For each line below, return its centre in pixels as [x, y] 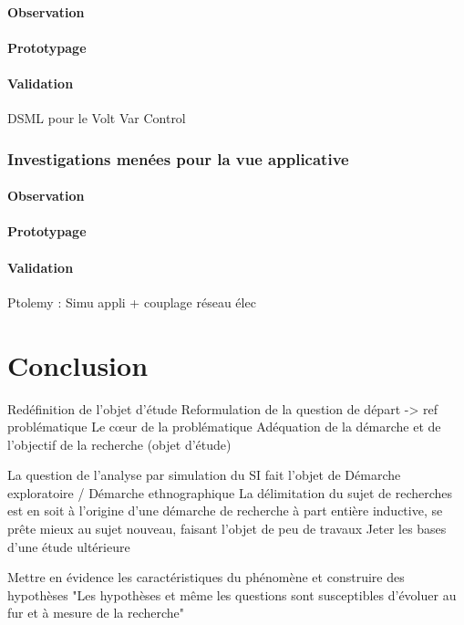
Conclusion [78, 365]
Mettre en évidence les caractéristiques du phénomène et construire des [206, 577]
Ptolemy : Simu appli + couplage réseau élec [132, 302]
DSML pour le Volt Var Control [97, 118]
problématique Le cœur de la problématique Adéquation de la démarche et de [224, 427]
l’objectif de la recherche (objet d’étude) [119, 444]
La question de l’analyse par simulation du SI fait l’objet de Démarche [204, 475]
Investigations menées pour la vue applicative [178, 158]
